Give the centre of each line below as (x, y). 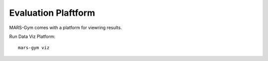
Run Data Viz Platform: (32, 36)
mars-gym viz (34, 48)
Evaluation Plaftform (52, 13)
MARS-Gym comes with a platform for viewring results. (66, 28)
